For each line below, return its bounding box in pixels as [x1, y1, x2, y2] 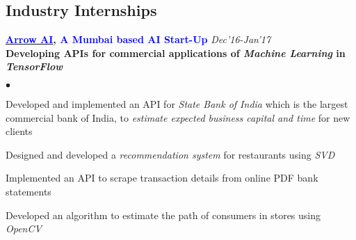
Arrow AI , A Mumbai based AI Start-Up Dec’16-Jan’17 [6, 32, 271, 47]
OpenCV [6, 221, 42, 236]
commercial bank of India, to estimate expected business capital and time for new [6, 110, 350, 125]
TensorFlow [6, 59, 63, 74]
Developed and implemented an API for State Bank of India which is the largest [6, 96, 348, 111]
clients [6, 124, 33, 138]
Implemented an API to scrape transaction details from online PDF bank [6, 170, 318, 185]
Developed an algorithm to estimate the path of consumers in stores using [6, 207, 321, 222]
